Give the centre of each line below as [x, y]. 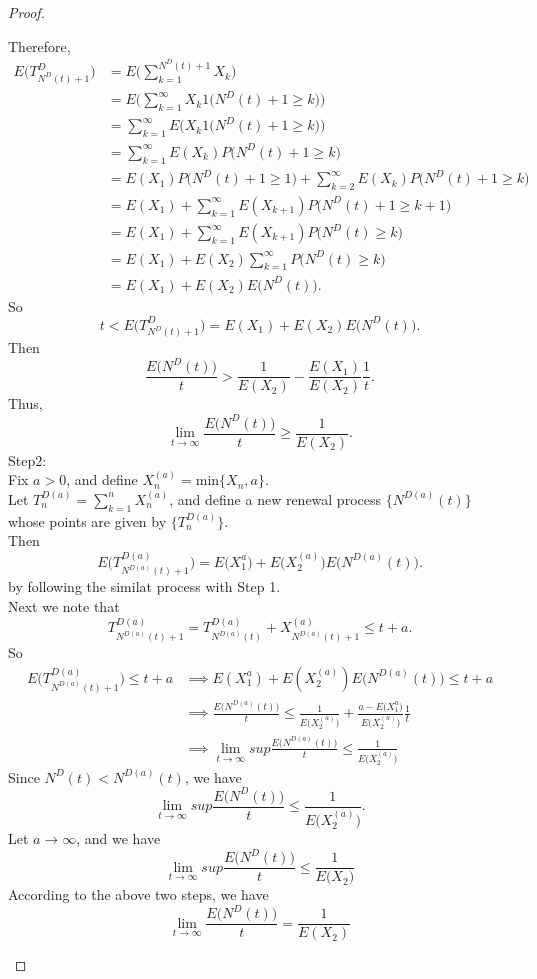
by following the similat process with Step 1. [144, 586]
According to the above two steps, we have [138, 894]
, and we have [118, 838]
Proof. [26, 12]
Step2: [27, 459]
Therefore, [39, 45]
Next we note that [64, 606]
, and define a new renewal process [275, 498]
